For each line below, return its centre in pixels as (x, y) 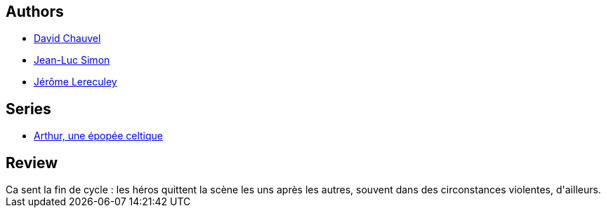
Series (28, 109)
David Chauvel (67, 39)
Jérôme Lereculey (75, 82)
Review (32, 163)
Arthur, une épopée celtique (99, 136)
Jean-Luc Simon (72, 60)
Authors (35, 12)
